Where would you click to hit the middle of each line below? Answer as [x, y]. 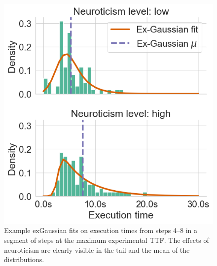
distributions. [24, 259]
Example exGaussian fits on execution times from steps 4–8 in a [101, 230]
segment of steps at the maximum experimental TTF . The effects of [107, 240]
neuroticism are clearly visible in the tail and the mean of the [97, 249]
